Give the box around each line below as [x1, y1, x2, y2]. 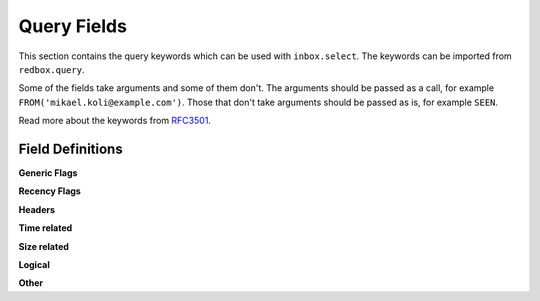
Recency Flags [18, 185, 82, 197]
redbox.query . [18, 63, 85, 75]
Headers [18, 203, 55, 215]
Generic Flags [18, 167, 78, 179]
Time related [18, 222, 73, 234]
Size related [18, 240, 70, 252]
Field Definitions [18, 140, 124, 157]
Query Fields [18, 15, 127, 37]
